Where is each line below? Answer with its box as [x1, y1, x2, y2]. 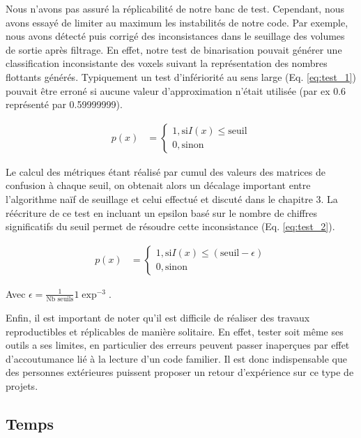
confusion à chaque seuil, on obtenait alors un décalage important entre [6, 178, 311, 192]
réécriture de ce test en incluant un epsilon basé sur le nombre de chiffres [6, 205, 318, 220]
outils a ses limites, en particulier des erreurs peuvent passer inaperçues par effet [6, 338, 350, 352]
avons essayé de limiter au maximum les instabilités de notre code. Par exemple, [6, 15, 348, 29]
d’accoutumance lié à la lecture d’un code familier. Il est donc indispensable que [6, 351, 347, 365]
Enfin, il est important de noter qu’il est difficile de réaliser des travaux [6, 310, 310, 325]
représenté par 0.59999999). [6, 97, 123, 112]
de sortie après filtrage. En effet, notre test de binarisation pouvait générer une [6, 42, 342, 56]
